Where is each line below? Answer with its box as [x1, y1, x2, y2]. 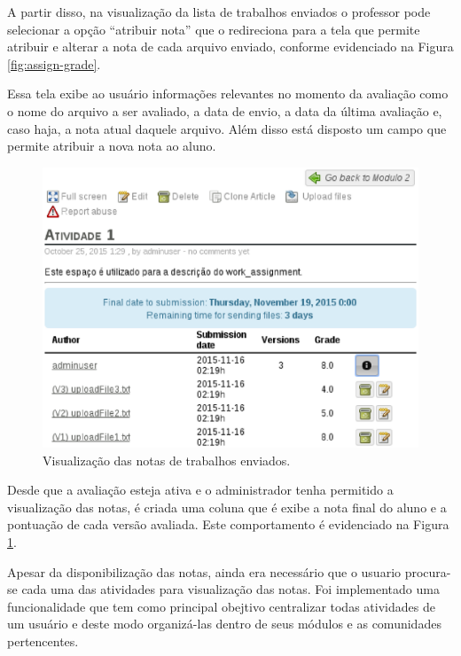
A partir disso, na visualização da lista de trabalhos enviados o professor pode [7, 3, 431, 20]
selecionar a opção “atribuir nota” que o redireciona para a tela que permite [7, 20, 420, 38]
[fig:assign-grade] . [7, 54, 101, 73]
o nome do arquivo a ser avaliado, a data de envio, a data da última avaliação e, [7, 101, 442, 120]
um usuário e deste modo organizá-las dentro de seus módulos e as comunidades [7, 614, 441, 633]
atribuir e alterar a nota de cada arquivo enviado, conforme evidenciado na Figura [7, 37, 454, 56]
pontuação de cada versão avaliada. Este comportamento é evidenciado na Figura [7, 515, 449, 534]
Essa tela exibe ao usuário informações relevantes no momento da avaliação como [7, 84, 449, 103]
